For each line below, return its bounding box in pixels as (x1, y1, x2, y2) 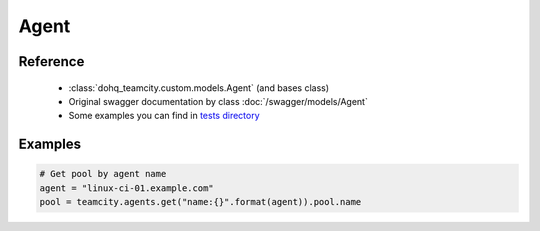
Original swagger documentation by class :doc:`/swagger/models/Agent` (68, 95, 369, 107)
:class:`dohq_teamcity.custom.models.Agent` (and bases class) (68, 81, 330, 94)
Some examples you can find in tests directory (68, 110, 260, 122)
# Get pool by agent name (39, 168, 167, 180)
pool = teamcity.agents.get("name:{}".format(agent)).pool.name (39, 196, 362, 208)
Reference (18, 53, 85, 70)
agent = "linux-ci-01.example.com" (39, 182, 214, 194)
